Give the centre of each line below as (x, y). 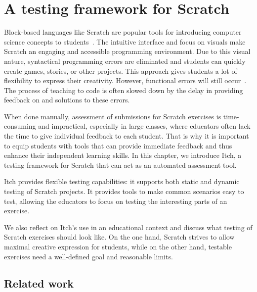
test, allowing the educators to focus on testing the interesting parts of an (116, 201)
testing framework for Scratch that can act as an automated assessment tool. (120, 165)
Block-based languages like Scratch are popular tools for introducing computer (123, 32)
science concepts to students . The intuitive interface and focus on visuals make (125, 41)
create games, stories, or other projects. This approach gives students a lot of (121, 71)
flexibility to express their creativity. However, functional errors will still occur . (125, 80)
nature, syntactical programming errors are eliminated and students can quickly (125, 61)
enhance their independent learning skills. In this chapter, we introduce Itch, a (123, 155)
